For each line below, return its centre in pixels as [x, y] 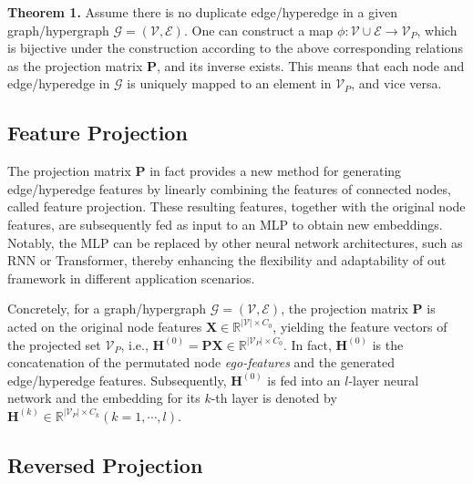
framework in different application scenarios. [131, 278]
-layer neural [384, 380]
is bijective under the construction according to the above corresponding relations [235, 48]
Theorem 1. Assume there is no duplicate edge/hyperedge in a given [203, 12]
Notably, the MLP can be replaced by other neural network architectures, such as [235, 242]
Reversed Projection [105, 464]
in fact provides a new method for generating [276, 171]
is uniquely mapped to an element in [229, 83]
